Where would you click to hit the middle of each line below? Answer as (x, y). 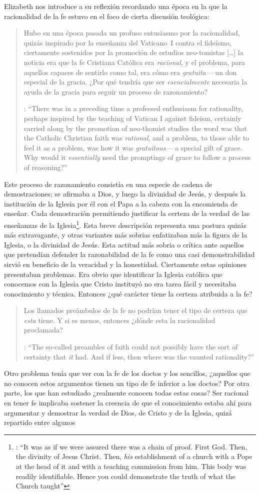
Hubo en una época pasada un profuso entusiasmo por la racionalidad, (132, 33)
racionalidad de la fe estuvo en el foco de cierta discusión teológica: (107, 16)
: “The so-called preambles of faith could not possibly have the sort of (131, 347)
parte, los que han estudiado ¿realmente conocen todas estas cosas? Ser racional (126, 393)
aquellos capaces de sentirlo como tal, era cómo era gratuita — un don (130, 72)
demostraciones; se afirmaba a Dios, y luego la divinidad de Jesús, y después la (125, 194)
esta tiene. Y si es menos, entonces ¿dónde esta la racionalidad (119, 320)
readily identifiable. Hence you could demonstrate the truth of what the (125, 476)
